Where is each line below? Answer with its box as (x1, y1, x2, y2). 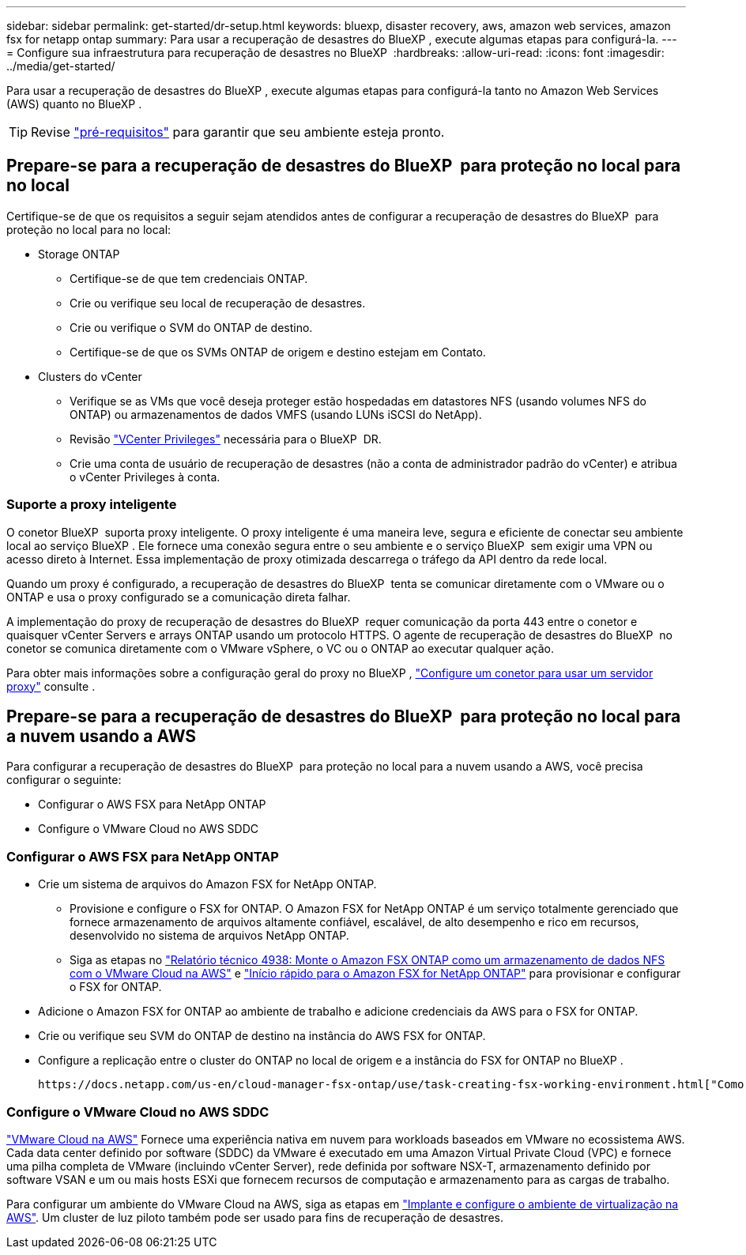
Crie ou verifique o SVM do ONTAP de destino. (70, 320, 313, 334)
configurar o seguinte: (6, 773, 122, 787)
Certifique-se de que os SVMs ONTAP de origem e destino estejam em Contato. (70, 345, 486, 359)
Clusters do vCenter (38, 369, 142, 383)
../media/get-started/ (6, 59, 115, 73)
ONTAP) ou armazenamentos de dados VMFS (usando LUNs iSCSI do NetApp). (70, 407, 482, 421)
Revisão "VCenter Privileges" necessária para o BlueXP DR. (70, 432, 382, 446)
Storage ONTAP (38, 247, 120, 261)
